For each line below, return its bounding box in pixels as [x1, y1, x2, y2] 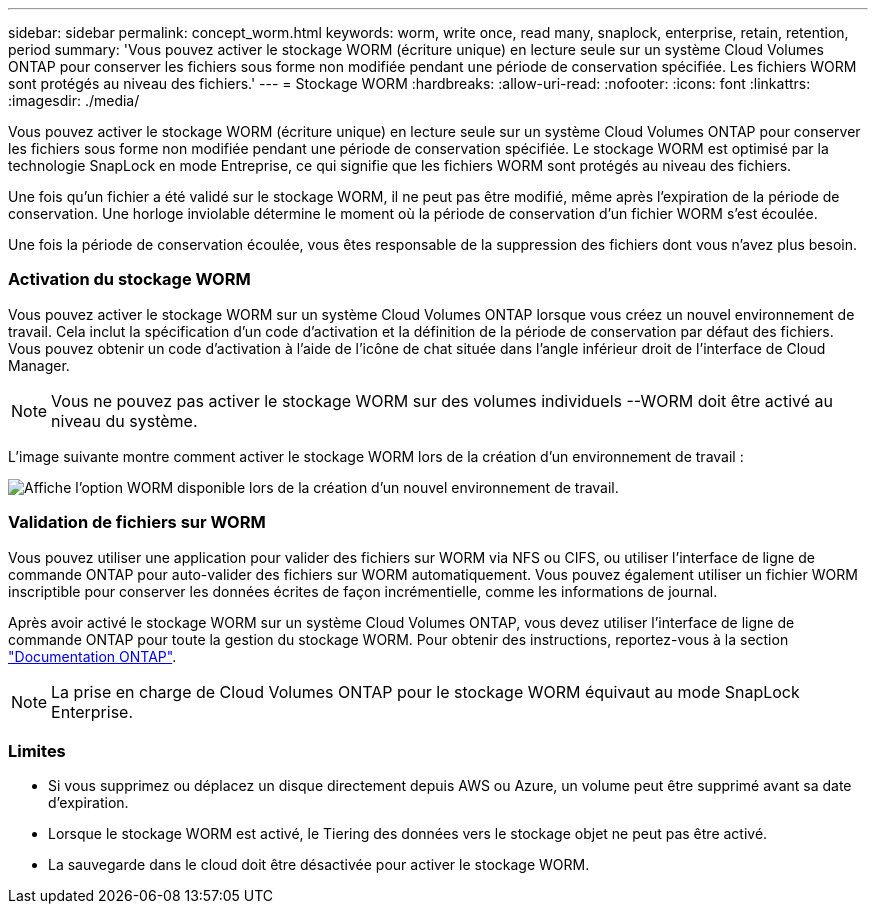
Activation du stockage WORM [8, 269, 251, 290]
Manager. [8, 356, 70, 374]
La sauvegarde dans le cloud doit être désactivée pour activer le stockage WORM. [48, 856, 590, 874]
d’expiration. [48, 794, 129, 812]
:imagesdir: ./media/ [8, 92, 140, 109]
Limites [8, 740, 66, 761]
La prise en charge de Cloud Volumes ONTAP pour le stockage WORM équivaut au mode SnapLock [51, 681, 800, 702]
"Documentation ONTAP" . [8, 647, 177, 665]
